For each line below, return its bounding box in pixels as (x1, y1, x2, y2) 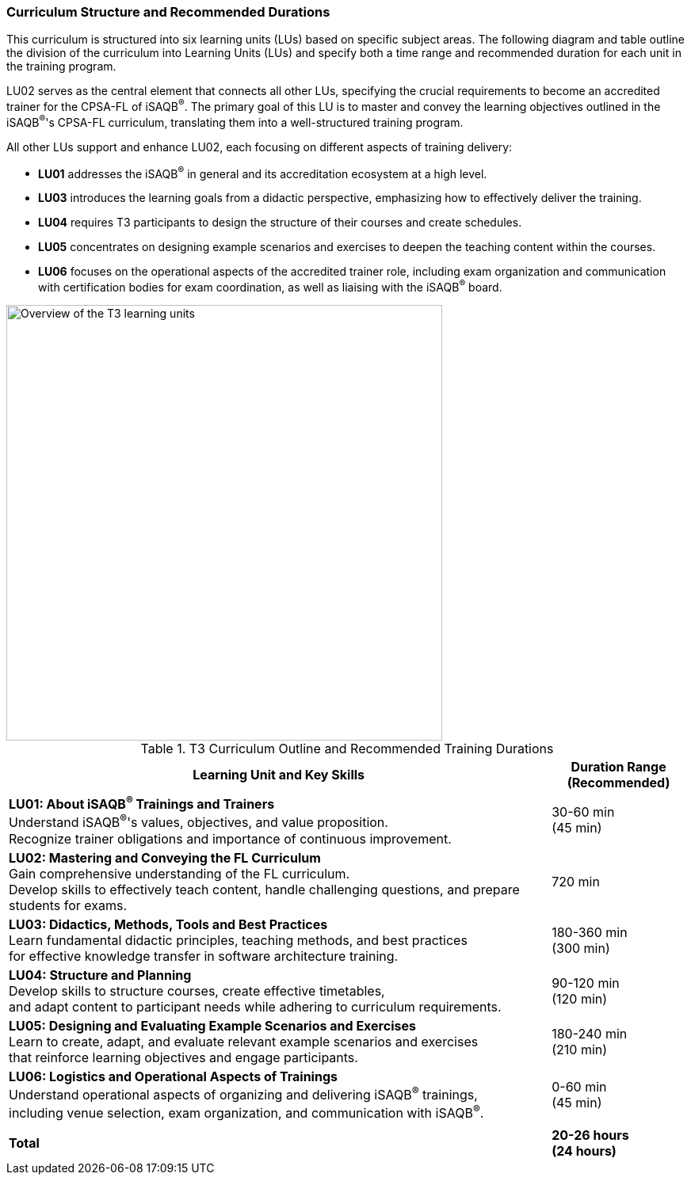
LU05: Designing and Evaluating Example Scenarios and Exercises (9, 1017, 416, 1034)
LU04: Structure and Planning (9, 966, 192, 983)
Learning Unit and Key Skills (193, 767, 365, 783)
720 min (552, 873, 600, 890)
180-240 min (552, 1025, 628, 1042)
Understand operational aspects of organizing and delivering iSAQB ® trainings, (9, 1084, 478, 1103)
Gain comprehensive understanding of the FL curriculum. (9, 865, 350, 882)
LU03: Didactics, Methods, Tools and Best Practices (9, 916, 328, 932)
